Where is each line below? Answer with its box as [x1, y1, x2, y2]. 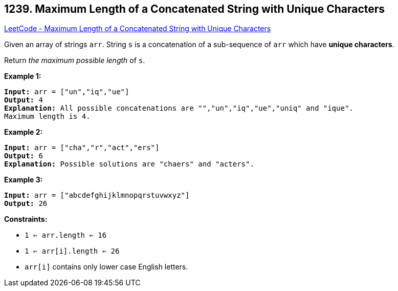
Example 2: [4, 128, 43, 137]
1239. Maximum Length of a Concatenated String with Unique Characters [4, 3, 385, 15]
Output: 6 [4, 152, 43, 160]
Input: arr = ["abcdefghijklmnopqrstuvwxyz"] [4, 191, 190, 200]
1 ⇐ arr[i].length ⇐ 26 [25, 247, 120, 256]
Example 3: [4, 175, 43, 184]
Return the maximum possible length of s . [4, 56, 145, 65]
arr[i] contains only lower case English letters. [25, 262, 188, 272]
